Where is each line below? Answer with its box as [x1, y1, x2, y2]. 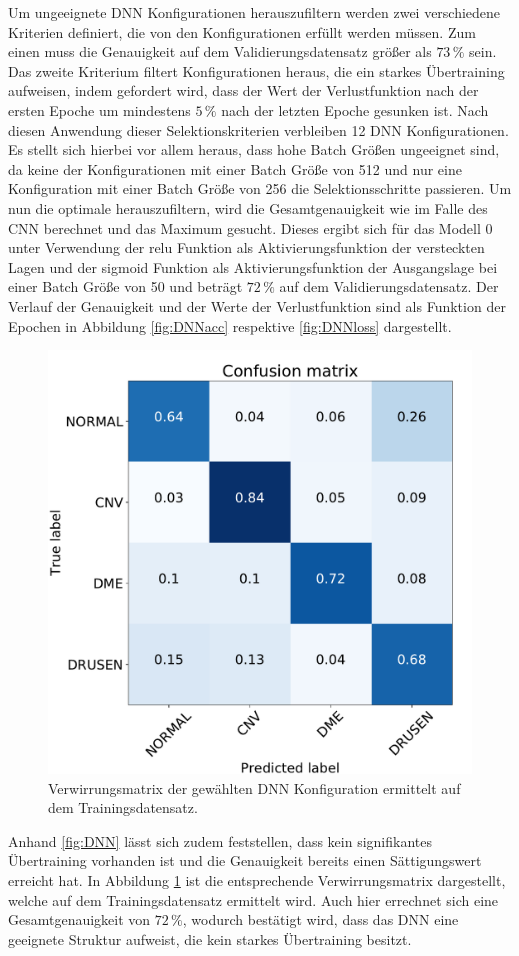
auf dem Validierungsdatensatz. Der [279, 276, 499, 297]
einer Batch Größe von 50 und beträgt [8, 276, 243, 297]
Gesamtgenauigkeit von [8, 909, 151, 930]
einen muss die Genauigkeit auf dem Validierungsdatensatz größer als [8, 41, 432, 62]
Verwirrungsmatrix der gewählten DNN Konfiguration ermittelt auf [48, 777, 461, 798]
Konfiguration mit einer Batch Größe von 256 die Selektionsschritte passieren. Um [8, 178, 512, 199]
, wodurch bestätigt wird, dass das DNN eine [182, 909, 459, 930]
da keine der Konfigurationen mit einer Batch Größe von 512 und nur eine [8, 158, 462, 179]
